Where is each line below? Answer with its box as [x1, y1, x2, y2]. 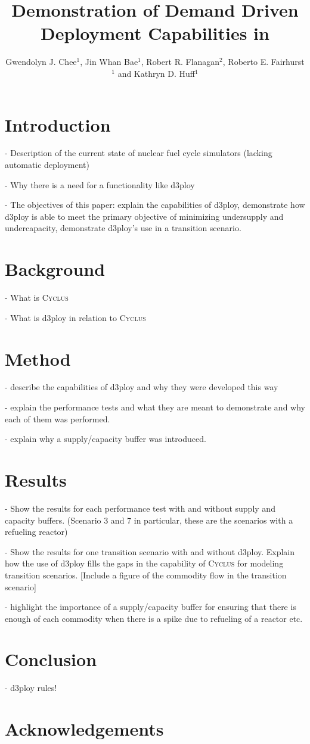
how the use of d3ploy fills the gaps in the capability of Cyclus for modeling [5, 557, 284, 569]
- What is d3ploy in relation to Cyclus [5, 311, 146, 323]
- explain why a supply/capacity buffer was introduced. [5, 432, 206, 445]
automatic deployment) [5, 158, 89, 171]
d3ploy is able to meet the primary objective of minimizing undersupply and [5, 210, 284, 222]
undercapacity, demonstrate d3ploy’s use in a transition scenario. [5, 222, 241, 234]
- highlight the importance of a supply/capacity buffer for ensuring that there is [5, 600, 296, 613]
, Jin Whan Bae [80, 55, 138, 68]
